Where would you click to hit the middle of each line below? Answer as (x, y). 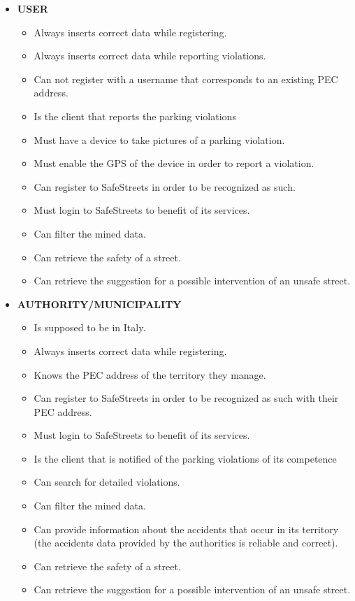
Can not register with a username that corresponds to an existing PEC (186, 79)
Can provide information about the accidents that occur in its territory (186, 529)
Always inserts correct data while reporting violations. (150, 56)
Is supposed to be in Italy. (90, 327)
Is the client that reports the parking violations (135, 116)
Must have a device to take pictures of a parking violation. (159, 139)
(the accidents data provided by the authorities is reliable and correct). (186, 543)
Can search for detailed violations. (107, 482)
